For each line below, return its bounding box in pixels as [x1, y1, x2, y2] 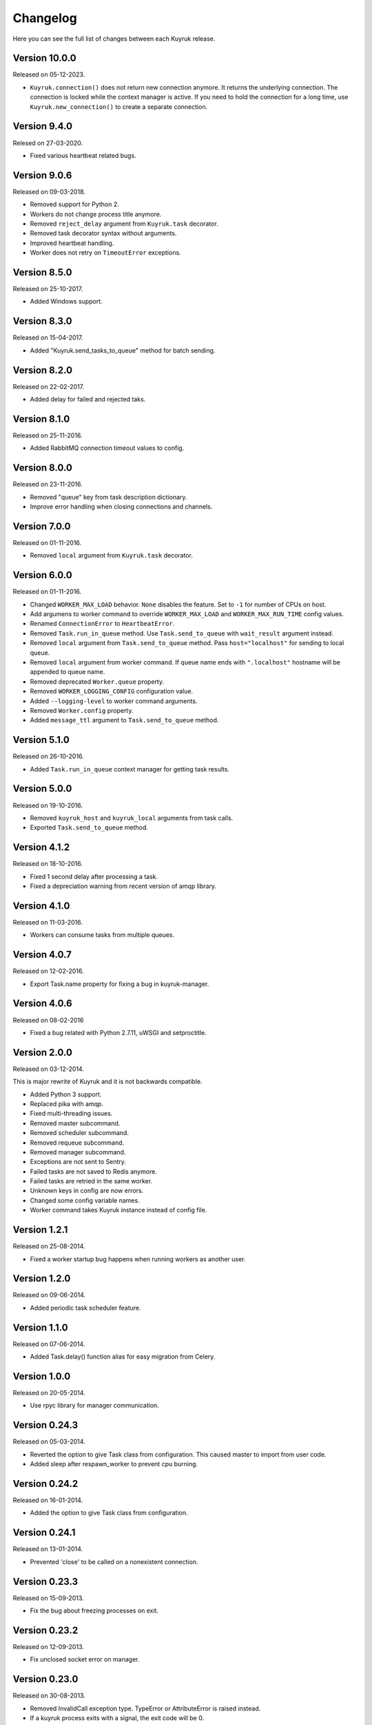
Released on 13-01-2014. [12, 1545, 83, 1553]
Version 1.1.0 [12, 1321, 68, 1333]
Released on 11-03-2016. [12, 918, 83, 926]
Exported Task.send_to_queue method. [30, 823, 148, 831]
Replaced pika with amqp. [30, 1099, 103, 1107]
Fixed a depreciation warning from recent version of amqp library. [30, 882, 217, 890]
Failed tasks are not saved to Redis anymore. [30, 1167, 158, 1176]
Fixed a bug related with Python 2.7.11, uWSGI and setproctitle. [30, 1028, 207, 1036]
